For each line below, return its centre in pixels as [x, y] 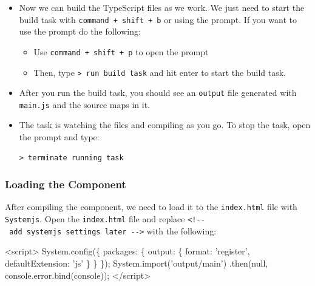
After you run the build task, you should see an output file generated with [158, 93]
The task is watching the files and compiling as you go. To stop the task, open [165, 125]
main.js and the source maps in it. [84, 104]
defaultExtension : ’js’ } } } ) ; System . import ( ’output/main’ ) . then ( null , [137, 263]
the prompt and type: [59, 137]
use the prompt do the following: [80, 31]
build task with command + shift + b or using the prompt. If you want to [158, 19]
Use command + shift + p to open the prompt [121, 51]
